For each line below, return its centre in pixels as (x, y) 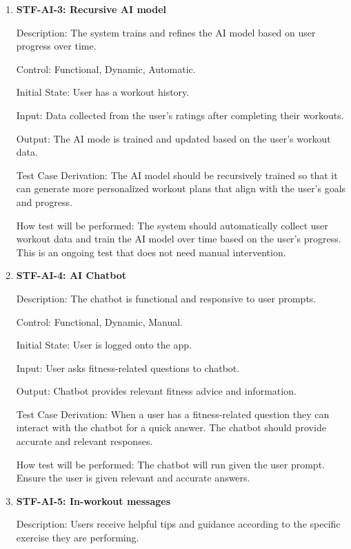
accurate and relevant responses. (84, 441)
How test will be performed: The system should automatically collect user (172, 225)
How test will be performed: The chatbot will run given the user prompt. (170, 464)
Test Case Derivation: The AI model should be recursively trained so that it (177, 175)
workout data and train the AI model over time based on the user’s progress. (179, 239)
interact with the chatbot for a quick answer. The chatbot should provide (171, 427)
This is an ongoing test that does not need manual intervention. (151, 252)
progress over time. (56, 46)
